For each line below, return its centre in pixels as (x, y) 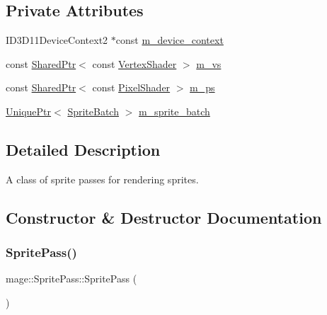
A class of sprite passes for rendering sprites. (102, 179)
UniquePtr (29, 111)
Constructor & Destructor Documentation (164, 217)
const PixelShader (131, 87)
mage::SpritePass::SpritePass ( (71, 279)
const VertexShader (134, 63)
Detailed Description (83, 149)
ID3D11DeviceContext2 (57, 40)
